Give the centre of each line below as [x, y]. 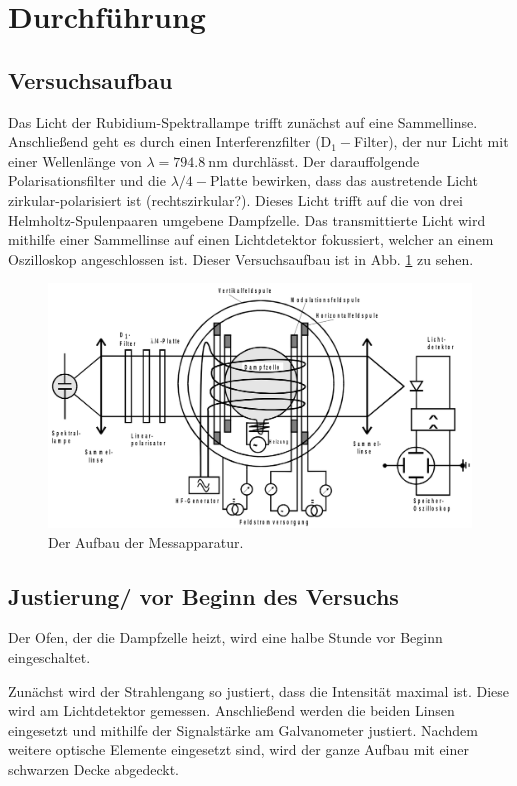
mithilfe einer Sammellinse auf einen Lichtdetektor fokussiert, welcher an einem [251, 239]
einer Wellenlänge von [75, 160]
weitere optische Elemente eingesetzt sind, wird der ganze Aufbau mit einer [238, 749]
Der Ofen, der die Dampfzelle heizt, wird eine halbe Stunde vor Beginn [225, 637]
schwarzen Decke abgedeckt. [93, 768]
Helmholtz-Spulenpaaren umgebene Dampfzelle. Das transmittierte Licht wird [247, 219]
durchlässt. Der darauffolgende [326, 160]
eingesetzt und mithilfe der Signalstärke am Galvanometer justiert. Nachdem [243, 729]
